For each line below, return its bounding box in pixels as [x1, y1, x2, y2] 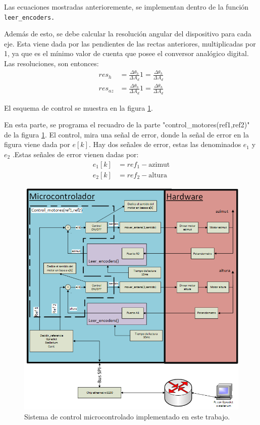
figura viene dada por [4, 139, 70, 150]
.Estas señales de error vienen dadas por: [12, 149, 139, 159]
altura [148, 171, 167, 179]
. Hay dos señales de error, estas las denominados [88, 139, 241, 150]
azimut [148, 161, 170, 168]
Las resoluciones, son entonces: [4, 58, 99, 69]
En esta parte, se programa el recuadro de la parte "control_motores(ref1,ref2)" [4, 119, 250, 130]
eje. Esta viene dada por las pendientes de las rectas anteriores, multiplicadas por [4, 38, 256, 49]
